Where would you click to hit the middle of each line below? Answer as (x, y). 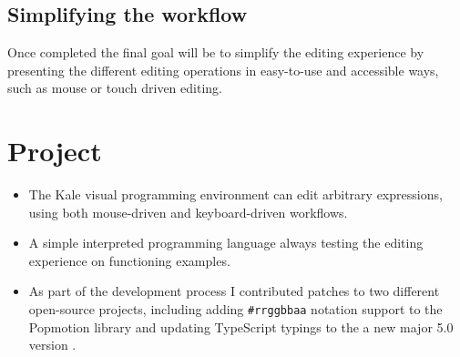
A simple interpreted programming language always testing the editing (226, 243)
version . (52, 345)
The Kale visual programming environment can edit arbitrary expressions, (235, 194)
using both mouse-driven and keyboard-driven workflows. (188, 212)
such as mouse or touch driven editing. (115, 88)
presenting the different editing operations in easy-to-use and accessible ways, (223, 70)
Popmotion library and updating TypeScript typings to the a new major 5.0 (241, 326)
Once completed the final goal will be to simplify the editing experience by (216, 52)
